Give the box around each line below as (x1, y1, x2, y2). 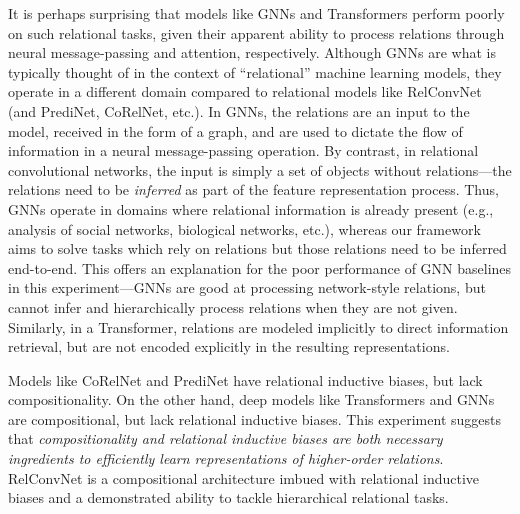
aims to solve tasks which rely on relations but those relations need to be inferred (8, 238, 507, 259)
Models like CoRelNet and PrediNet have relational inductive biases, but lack (8, 369, 483, 390)
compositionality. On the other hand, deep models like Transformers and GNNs (8, 389, 495, 410)
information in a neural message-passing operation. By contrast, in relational (8, 140, 479, 161)
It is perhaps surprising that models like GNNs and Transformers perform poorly (8, 3, 505, 23)
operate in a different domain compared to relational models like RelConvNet (8, 81, 482, 102)
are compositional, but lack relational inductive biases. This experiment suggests (8, 408, 501, 429)
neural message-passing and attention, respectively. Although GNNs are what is (8, 42, 497, 63)
